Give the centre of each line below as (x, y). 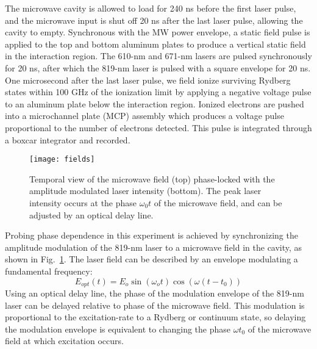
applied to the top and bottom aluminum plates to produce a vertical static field (155, 44)
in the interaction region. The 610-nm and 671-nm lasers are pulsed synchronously (158, 56)
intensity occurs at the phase (83, 202)
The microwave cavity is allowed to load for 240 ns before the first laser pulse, (151, 8)
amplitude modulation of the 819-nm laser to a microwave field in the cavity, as (154, 247)
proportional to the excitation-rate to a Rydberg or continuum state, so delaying (155, 317)
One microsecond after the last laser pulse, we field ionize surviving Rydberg (148, 80)
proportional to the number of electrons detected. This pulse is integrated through (158, 127)
